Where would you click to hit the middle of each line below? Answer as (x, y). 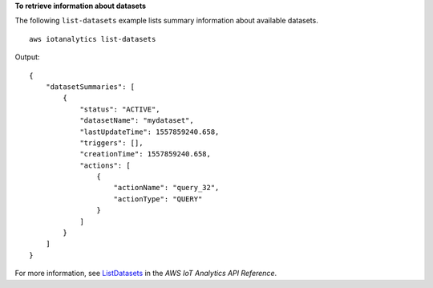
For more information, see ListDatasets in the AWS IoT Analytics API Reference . (146, 274)
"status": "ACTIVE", (120, 109)
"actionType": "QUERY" (158, 199)
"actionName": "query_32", (166, 188)
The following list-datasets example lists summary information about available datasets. (166, 21)
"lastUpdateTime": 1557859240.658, (150, 132)
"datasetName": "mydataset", (137, 121)
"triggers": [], (111, 143)
